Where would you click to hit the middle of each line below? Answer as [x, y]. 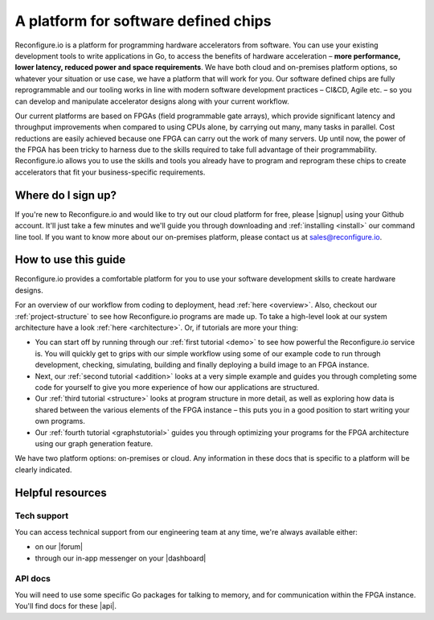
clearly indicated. [43, 470]
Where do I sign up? [66, 195]
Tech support [42, 516]
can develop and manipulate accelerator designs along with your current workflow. [152, 101]
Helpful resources [61, 493]
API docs [33, 579]
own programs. [60, 421]
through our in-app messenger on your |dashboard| [121, 558]
